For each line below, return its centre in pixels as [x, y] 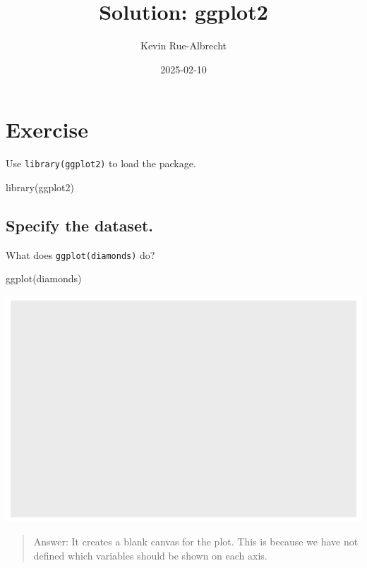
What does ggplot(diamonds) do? [80, 254]
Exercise [47, 129]
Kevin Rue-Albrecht [183, 46]
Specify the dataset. [80, 225]
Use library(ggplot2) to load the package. [101, 163]
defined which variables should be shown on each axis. [150, 555]
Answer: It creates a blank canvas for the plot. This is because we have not [196, 542]
